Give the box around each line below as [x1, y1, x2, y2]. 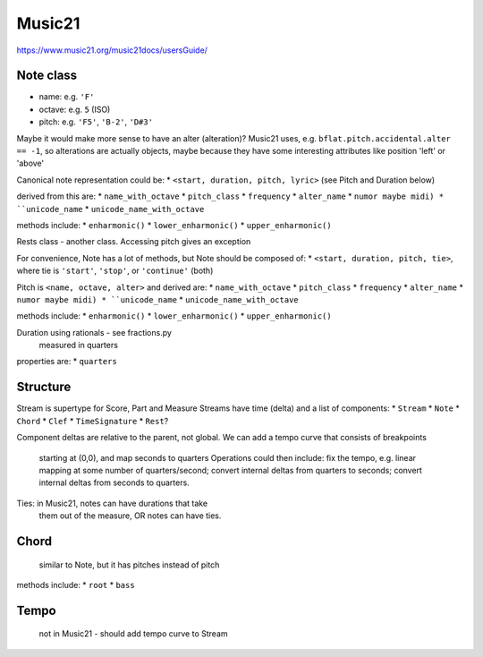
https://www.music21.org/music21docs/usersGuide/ [16, 45, 208, 55]
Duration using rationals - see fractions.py [16, 327, 172, 337]
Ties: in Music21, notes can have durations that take [16, 498, 208, 508]
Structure [16, 380, 72, 395]
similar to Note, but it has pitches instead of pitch [38, 559, 220, 570]
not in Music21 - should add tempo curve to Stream [38, 628, 228, 639]
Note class [16, 68, 78, 83]
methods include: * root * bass [16, 579, 135, 590]
